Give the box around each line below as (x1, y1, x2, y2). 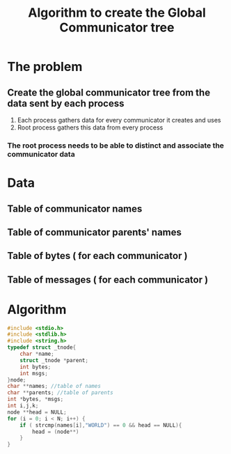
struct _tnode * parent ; (19, 357, 89, 363)
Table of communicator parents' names (7, 226, 182, 238)
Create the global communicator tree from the (7, 86, 211, 98)
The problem (7, 59, 83, 75)
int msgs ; (19, 370, 49, 377)
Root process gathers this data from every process (17, 123, 164, 132)
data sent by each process (7, 97, 125, 109)
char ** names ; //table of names (7, 383, 101, 390)
